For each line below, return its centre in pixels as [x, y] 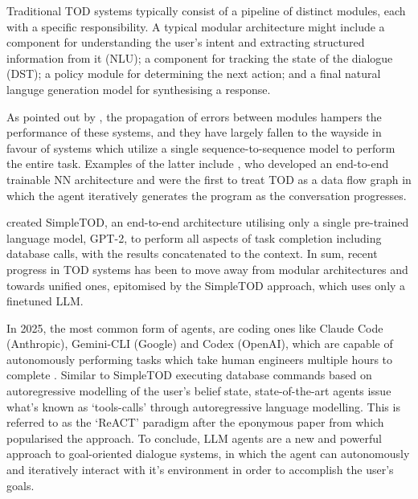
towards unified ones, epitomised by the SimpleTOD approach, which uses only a [206, 285]
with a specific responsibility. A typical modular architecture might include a [196, 26]
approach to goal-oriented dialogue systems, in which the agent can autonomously [208, 454]
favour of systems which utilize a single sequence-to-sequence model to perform [201, 147]
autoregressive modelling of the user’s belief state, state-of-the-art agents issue [199, 391]
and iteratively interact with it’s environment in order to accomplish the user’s [200, 470]
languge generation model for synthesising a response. [139, 89]
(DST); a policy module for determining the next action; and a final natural [194, 74]
